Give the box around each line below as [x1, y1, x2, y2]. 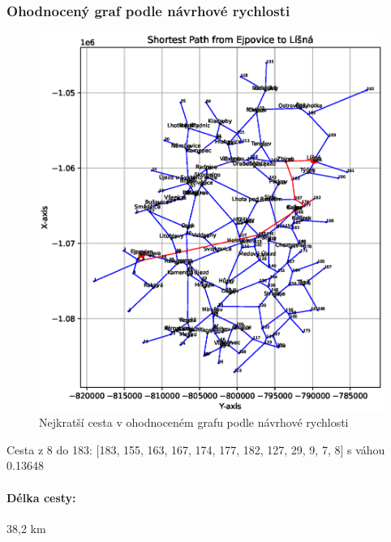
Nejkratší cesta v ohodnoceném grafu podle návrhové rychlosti [39, 414, 349, 431]
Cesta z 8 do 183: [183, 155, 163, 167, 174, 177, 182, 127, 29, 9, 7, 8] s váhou [6, 441, 385, 458]
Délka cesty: [6, 488, 76, 505]
